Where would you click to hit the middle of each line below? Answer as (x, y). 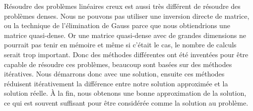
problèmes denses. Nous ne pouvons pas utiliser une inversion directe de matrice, (127, 16)
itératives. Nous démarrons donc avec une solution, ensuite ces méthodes (114, 74)
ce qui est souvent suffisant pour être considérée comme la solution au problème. (126, 102)
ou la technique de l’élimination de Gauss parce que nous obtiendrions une (117, 25)
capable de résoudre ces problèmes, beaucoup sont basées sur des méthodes (118, 64)
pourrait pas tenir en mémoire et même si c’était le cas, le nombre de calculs (120, 45)
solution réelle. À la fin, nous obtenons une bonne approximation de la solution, (125, 93)
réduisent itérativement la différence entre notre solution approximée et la (116, 83)
